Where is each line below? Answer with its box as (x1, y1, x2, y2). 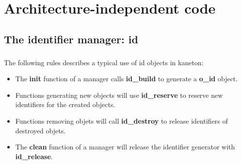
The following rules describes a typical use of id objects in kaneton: (4, 57, 204, 67)
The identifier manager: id (4, 31, 138, 46)
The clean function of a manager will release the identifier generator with (15, 142, 235, 152)
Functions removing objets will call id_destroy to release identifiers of (15, 115, 228, 126)
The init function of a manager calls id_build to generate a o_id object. (15, 73, 238, 84)
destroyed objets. (15, 125, 66, 135)
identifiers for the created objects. (15, 99, 115, 109)
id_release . (15, 151, 53, 161)
